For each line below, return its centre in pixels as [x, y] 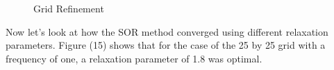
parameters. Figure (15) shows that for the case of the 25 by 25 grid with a [166, 45]
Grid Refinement [69, 8]
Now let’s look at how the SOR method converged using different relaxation [167, 31]
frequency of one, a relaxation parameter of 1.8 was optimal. [134, 58]
